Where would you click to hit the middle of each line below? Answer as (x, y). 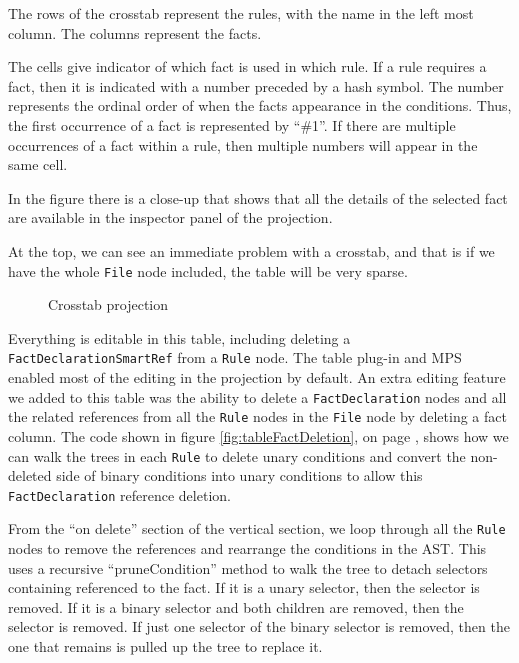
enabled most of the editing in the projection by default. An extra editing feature (257, 377)
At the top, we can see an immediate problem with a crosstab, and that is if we (251, 250)
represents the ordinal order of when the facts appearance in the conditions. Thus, (260, 105)
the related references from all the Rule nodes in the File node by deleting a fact (257, 416)
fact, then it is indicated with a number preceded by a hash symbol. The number (256, 85)
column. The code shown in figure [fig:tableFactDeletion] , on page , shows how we (258, 435)
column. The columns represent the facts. (135, 32)
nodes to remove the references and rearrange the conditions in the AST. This (247, 548)
